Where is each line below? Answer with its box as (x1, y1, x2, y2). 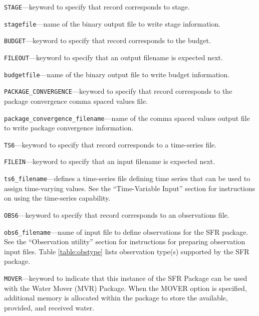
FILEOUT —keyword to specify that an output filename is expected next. (4, 52, 223, 62)
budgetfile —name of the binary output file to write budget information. (4, 69, 230, 79)
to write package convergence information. (4, 122, 134, 133)
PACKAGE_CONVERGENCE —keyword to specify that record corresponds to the (4, 86, 232, 96)
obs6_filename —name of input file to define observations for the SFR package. (4, 226, 248, 237)
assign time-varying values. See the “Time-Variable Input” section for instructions (4, 183, 255, 193)
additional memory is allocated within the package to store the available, (4, 292, 228, 303)
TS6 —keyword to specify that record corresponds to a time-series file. (4, 139, 217, 149)
